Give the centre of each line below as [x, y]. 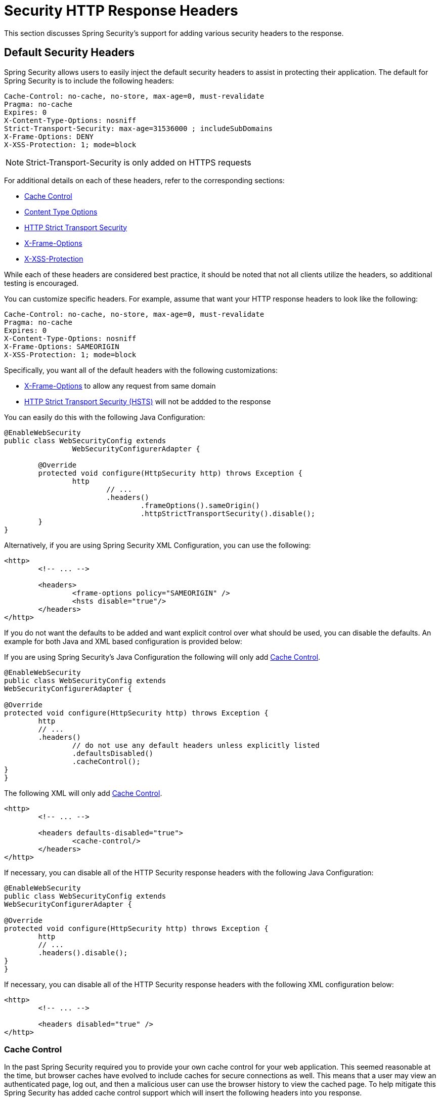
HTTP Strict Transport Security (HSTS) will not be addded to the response [148, 401]
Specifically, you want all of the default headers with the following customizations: [141, 370]
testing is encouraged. [41, 283]
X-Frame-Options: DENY [49, 136]
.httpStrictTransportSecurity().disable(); [228, 513]
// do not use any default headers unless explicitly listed [196, 745]
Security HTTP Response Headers [121, 11]
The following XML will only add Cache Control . [83, 793]
